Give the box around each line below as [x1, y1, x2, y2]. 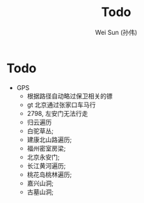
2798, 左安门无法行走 [26, 109, 88, 117]
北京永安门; [26, 153, 60, 161]
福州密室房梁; [26, 144, 66, 152]
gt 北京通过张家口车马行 [26, 100, 96, 109]
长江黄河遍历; [26, 161, 66, 170]
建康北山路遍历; [26, 135, 72, 144]
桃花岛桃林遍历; [26, 170, 72, 179]
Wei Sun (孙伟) [95, 28, 138, 36]
